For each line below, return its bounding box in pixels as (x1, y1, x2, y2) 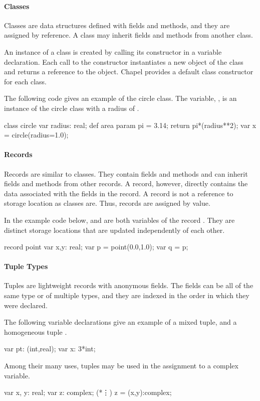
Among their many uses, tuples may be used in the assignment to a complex (4, 360, 238, 371)
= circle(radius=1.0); (4, 129, 69, 140)
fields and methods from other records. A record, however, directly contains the (4, 178, 248, 189)
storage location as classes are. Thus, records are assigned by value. (4, 198, 210, 208)
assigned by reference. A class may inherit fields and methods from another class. (4, 30, 253, 40)
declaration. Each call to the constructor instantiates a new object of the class (4, 56, 243, 67)
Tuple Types (4, 261, 48, 272)
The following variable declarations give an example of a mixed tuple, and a (4, 317, 237, 327)
